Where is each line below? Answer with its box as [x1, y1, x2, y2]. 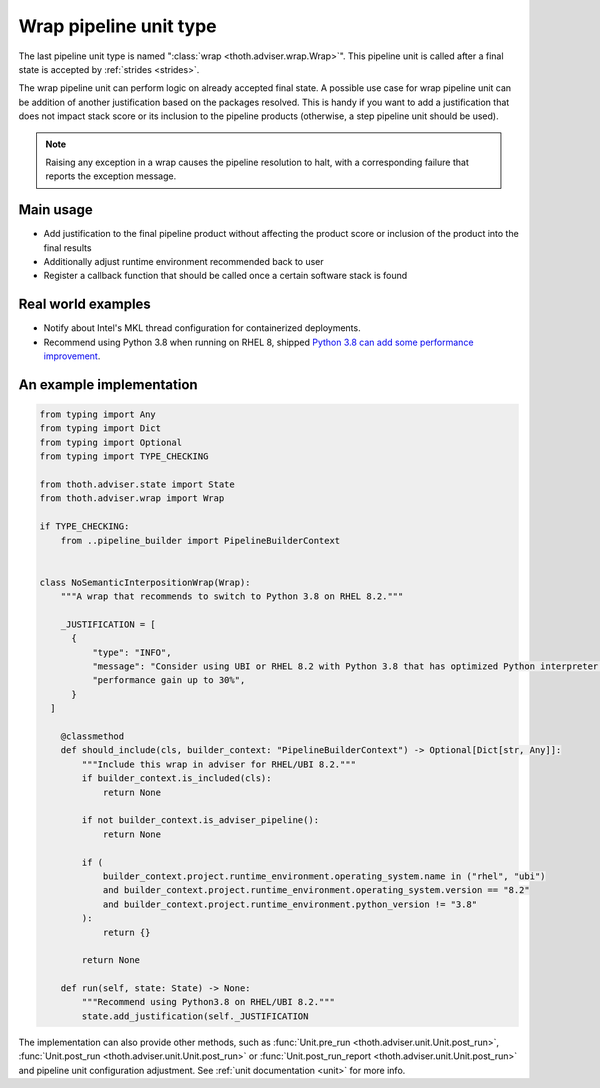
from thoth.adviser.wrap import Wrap [39, 493, 225, 504]
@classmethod [60, 731, 125, 742]
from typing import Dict [39, 423, 162, 434]
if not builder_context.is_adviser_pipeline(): [81, 815, 320, 826]
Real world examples [18, 296, 152, 313]
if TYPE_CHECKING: [39, 521, 130, 532]
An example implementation [18, 376, 199, 393]
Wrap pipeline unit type [18, 15, 217, 37]
